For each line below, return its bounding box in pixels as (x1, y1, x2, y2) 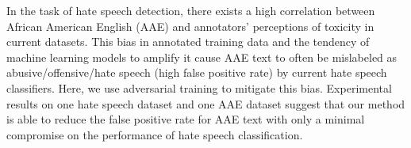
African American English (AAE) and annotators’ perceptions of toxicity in (6, 17, 375, 34)
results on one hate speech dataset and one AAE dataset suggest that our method (6, 95, 405, 112)
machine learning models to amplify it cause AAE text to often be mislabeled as (6, 48, 398, 65)
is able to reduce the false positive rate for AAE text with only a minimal (6, 111, 365, 127)
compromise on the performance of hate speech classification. (6, 126, 303, 142)
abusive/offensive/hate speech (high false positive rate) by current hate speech (6, 64, 387, 81)
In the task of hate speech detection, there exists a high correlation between (6, 2, 375, 18)
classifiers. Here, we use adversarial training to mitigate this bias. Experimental (6, 79, 392, 96)
